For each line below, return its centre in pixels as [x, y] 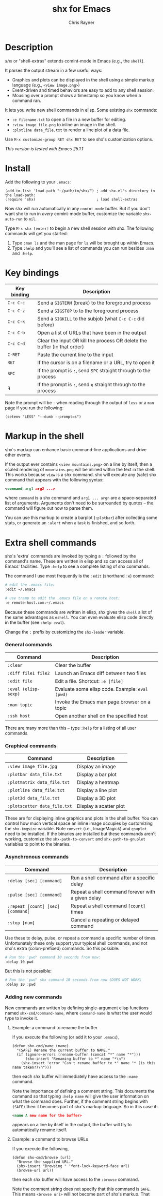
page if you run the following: [34, 408]
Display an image [97, 767]
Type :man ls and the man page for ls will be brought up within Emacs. [83, 243]
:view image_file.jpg [32, 767]
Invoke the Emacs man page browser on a [103, 702]
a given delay [86, 897]
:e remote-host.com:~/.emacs [34, 603]
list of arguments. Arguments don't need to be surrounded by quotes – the [79, 503]
